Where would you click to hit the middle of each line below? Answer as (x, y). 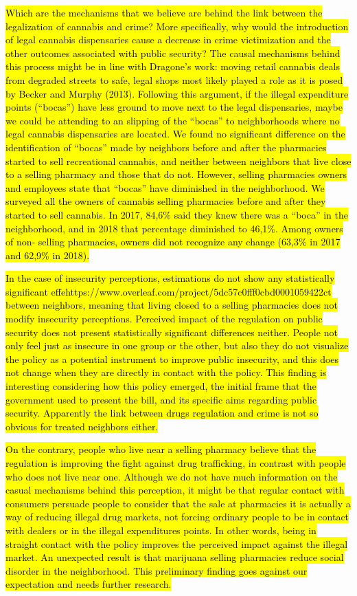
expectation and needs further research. (89, 584)
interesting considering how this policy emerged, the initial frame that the (161, 386)
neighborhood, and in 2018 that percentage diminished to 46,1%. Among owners (174, 228)
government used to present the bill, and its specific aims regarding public (161, 399)
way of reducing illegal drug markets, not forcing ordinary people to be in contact (177, 517)
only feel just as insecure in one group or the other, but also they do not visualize (177, 345)
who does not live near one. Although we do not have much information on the (172, 476)
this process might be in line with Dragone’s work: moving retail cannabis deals (173, 66)
